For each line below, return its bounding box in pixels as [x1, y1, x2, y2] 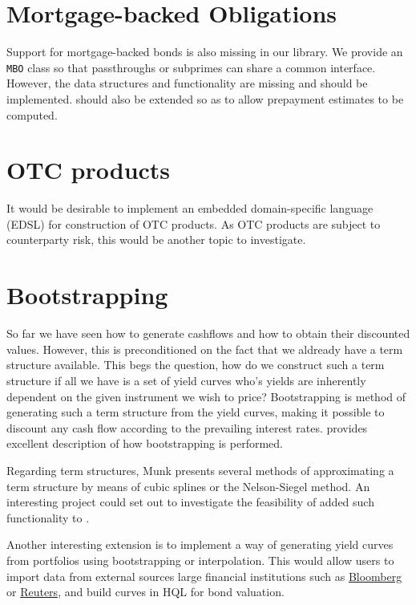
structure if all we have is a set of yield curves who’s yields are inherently [6, 372, 366, 388]
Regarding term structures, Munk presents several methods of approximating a [6, 461, 394, 478]
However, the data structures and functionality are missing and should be [6, 75, 368, 91]
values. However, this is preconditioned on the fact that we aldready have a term [6, 340, 403, 357]
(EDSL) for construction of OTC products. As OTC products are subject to [6, 215, 381, 232]
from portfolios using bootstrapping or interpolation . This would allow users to [6, 551, 394, 568]
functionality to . [6, 509, 90, 526]
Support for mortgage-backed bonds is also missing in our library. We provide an [6, 43, 403, 60]
